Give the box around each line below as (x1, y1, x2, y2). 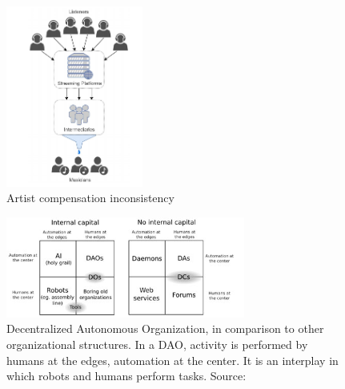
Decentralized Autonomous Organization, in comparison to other (6, 320, 324, 337)
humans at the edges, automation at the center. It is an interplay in (6, 351, 339, 368)
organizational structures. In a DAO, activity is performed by (6, 335, 308, 352)
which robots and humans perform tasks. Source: (6, 367, 247, 384)
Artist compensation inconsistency (6, 189, 175, 206)
